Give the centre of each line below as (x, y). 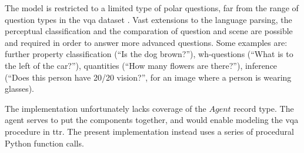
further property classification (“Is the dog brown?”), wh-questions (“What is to (149, 54)
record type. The (264, 108)
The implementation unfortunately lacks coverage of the (106, 108)
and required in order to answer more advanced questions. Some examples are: (146, 42)
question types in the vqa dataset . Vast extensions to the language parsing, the (148, 19)
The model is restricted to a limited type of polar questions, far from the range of (152, 8)
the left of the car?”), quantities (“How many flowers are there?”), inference (141, 65)
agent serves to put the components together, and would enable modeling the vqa (152, 120)
